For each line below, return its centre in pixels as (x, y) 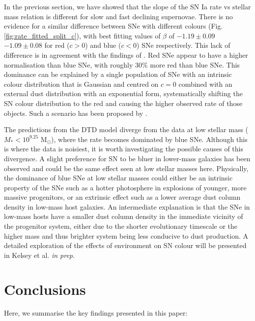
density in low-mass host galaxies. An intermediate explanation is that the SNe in (127, 206)
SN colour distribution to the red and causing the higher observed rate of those (123, 103)
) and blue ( (103, 45)
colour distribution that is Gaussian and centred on (81, 84)
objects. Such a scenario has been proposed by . (76, 113)
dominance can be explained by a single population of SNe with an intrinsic (118, 74)
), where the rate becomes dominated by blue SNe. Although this (149, 139)
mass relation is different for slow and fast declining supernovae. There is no (118, 16)
